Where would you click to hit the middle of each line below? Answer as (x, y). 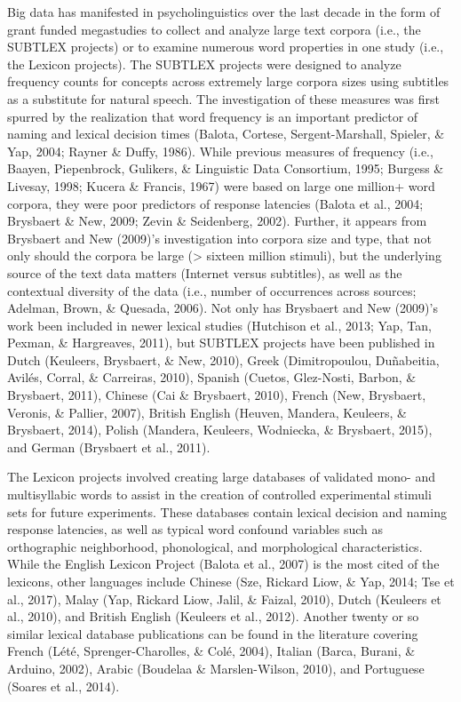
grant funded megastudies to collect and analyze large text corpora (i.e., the (214, 29)
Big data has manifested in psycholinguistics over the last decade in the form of (224, 12)
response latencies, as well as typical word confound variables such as (195, 529)
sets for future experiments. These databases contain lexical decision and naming (227, 511)
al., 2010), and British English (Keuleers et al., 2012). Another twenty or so (213, 616)
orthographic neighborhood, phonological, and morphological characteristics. (215, 546)
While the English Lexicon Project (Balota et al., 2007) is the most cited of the (223, 564)
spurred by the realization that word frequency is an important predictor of (213, 116)
